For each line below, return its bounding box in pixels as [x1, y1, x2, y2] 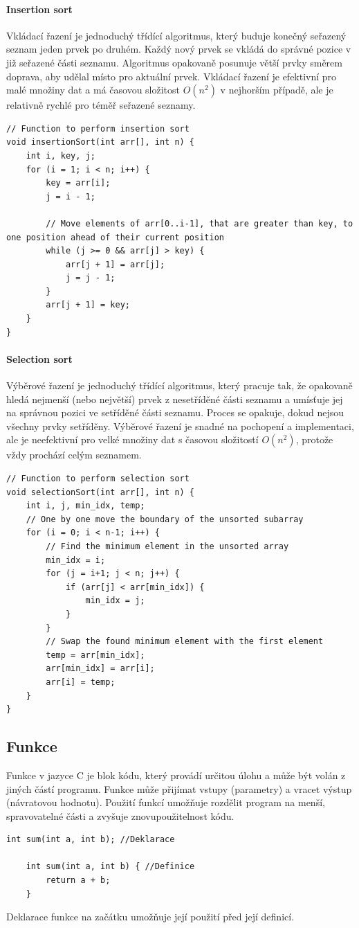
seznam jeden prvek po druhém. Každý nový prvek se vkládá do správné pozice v [6, 42, 351, 56]
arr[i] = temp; [46, 677, 116, 687]
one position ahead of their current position [6, 232, 224, 242]
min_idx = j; [85, 596, 145, 606]
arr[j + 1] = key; [46, 300, 130, 310]
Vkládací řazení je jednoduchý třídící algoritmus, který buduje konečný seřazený [6, 28, 347, 42]
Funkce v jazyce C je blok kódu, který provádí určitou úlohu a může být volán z [6, 767, 346, 782]
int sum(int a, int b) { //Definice [26, 862, 195, 872]
